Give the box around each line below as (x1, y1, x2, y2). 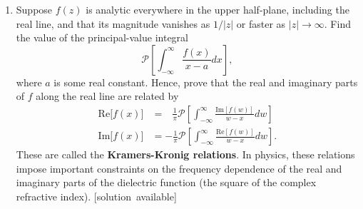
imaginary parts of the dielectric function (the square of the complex (16, 175, 317, 190)
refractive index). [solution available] (16, 188, 177, 203)
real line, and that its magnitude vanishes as (16, 16, 210, 31)
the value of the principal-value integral (16, 30, 189, 45)
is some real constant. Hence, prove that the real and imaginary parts (53, 74, 358, 89)
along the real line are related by (36, 88, 179, 103)
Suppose (16, 2, 53, 16)
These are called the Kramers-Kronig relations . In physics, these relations (16, 147, 355, 162)
